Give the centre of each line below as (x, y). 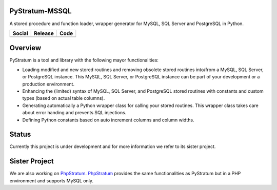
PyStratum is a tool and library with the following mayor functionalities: (84, 60)
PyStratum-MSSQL (41, 11)
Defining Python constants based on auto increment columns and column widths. (108, 120)
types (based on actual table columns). (64, 98)
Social (20, 33)
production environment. (48, 84)
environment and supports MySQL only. (52, 181)
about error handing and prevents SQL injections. (74, 113)
